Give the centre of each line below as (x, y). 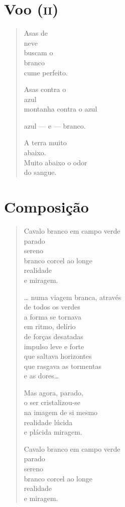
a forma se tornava (52, 316)
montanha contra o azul (60, 109)
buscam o (38, 53)
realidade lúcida (48, 422)
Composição (46, 207)
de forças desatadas (53, 336)
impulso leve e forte (54, 346)
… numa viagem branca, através (73, 297)
